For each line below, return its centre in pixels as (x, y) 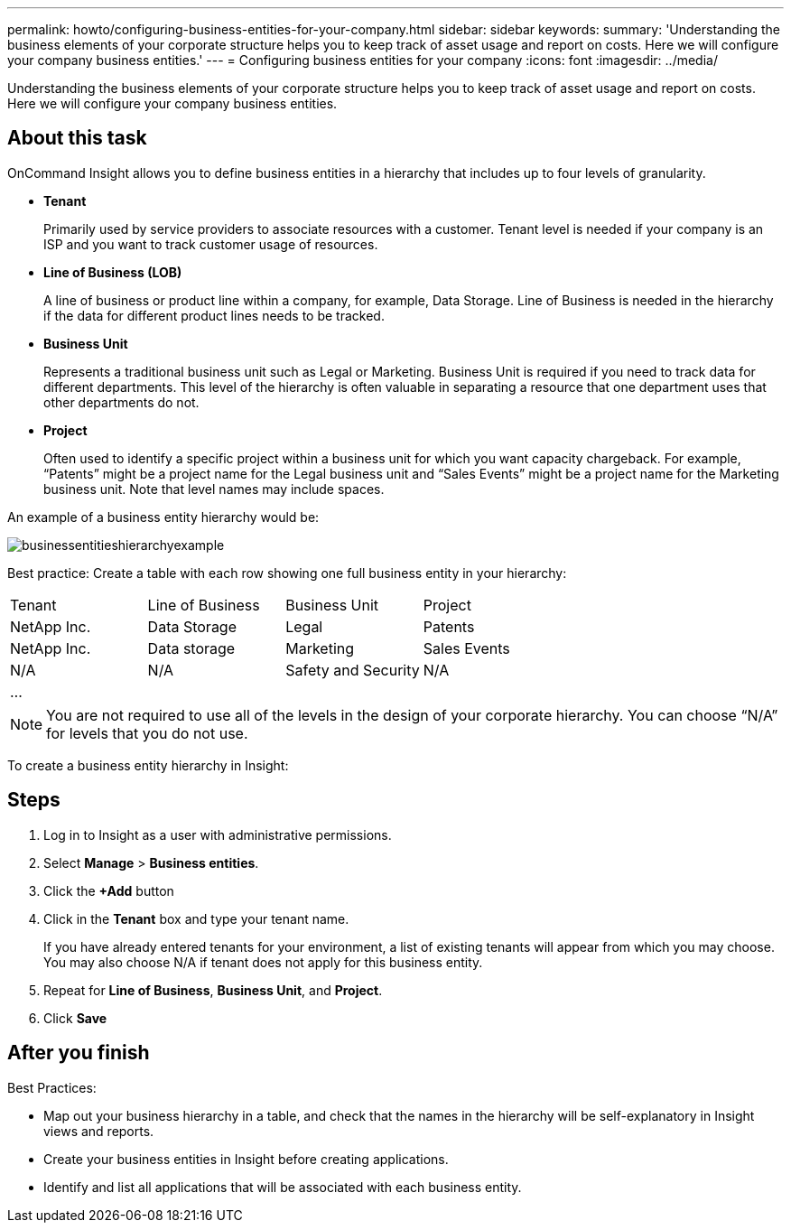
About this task (77, 138)
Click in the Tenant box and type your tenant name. (196, 918)
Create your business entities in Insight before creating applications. (246, 1159)
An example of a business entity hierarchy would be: (163, 517)
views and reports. (99, 1131)
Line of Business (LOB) (113, 272)
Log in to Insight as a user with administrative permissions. (218, 834)
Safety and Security (353, 670)
